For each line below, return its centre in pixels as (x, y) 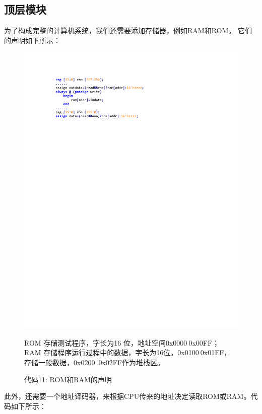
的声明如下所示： (32, 40)
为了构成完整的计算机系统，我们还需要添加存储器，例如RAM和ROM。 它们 (128, 30)
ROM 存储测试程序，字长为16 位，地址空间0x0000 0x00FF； (122, 342)
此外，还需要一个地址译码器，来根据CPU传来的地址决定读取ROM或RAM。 (127, 396)
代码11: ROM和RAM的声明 (68, 379)
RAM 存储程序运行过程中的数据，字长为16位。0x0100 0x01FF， (128, 352)
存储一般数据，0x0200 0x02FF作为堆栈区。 (94, 362)
